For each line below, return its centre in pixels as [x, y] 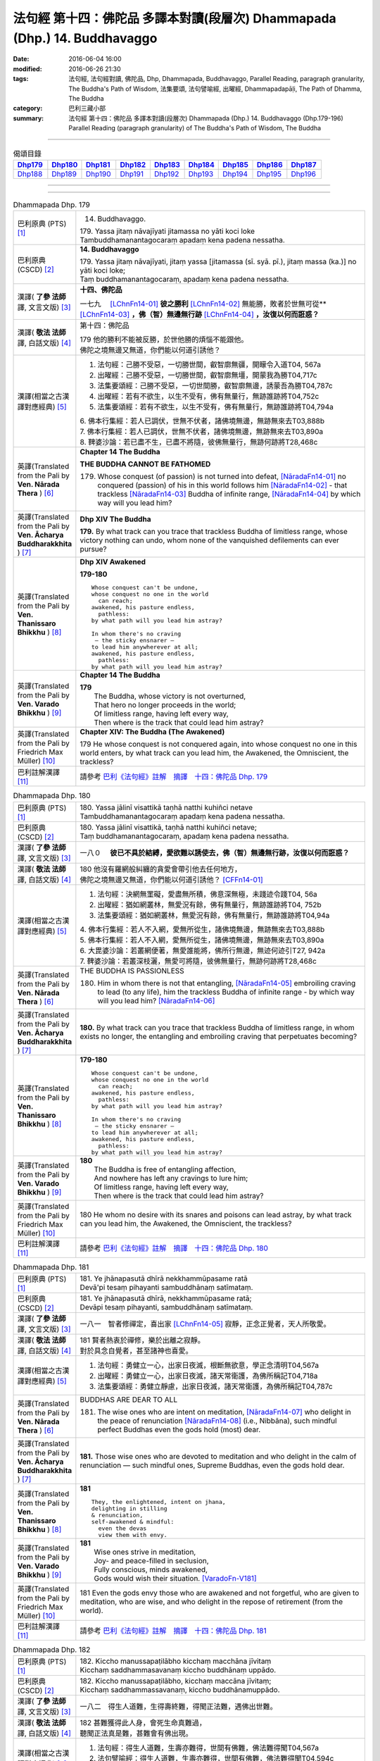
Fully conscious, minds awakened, [151, 1569]
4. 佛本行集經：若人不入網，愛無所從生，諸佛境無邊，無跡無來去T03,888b [202, 929]
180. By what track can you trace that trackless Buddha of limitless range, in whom [217, 1027]
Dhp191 [132, 174]
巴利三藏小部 [87, 108]
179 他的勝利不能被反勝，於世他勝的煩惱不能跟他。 [164, 340]
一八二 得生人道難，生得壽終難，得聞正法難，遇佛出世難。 [178, 1707]
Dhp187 [304, 164]
